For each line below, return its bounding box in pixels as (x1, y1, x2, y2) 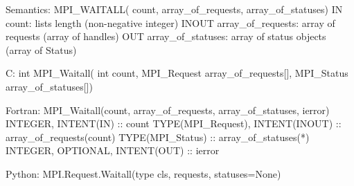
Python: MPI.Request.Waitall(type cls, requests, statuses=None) (6, 166, 281, 180)
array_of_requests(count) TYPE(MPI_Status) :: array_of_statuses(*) (6, 129, 310, 144)
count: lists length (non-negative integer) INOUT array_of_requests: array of (6, 15, 335, 30)
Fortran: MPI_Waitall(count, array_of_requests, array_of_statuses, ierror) (6, 102, 330, 117)
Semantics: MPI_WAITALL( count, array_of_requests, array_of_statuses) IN (6, 2, 343, 16)
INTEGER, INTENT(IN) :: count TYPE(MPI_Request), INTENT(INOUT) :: (6, 116, 342, 131)
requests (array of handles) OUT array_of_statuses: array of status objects (6, 29, 326, 44)
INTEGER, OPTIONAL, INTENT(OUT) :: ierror (6, 143, 220, 158)
